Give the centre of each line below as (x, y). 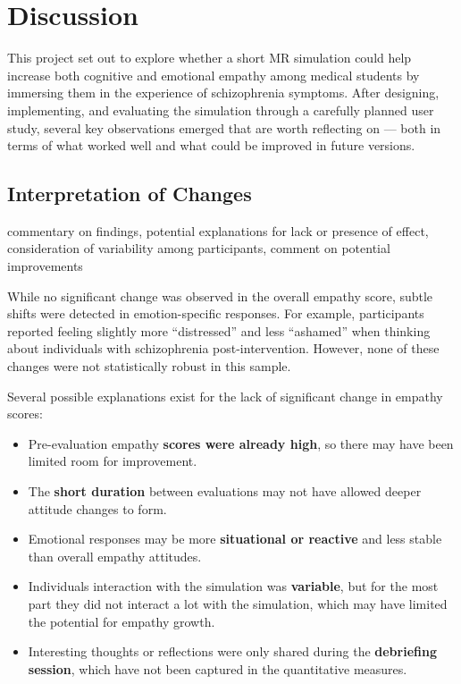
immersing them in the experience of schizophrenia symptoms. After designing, (223, 93)
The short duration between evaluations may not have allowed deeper (225, 491)
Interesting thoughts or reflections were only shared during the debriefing (232, 651)
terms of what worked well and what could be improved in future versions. (211, 145)
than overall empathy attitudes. (115, 556)
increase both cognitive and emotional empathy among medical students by (214, 75)
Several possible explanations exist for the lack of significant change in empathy (225, 396)
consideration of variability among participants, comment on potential (199, 248)
